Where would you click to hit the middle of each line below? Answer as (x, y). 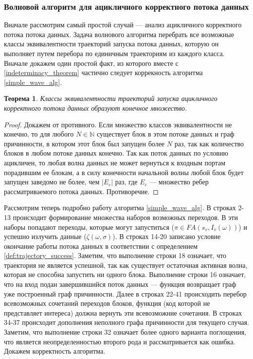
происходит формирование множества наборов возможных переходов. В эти (125, 217)
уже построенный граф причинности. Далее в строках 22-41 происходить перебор (125, 293)
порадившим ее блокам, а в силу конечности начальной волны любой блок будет (124, 172)
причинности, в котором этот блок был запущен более (84, 143)
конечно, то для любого (39, 134)
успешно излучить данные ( (45, 236)
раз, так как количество (209, 143)
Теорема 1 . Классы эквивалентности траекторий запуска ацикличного (111, 98)
